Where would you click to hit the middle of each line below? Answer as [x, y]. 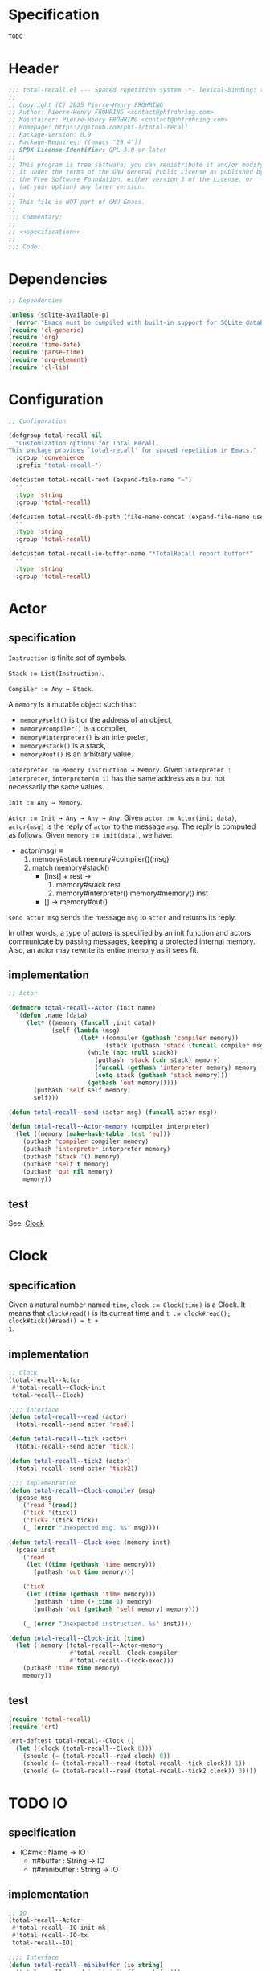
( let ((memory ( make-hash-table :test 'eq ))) [93, 1134]
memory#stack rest [88, 884]
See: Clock [26, 1223]
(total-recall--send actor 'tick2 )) [77, 1469]
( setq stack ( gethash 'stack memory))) [161, 1076]
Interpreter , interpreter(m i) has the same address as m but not [117, 778]
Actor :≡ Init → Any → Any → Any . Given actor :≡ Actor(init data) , [123, 817]
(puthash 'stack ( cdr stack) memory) [157, 1060]
